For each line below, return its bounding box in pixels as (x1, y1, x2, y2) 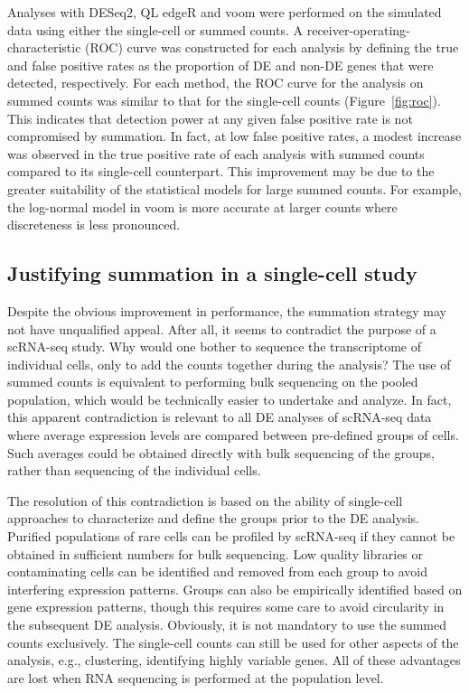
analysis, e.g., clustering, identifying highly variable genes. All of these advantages (7, 651, 461, 670)
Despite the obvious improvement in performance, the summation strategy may (7, 301, 446, 320)
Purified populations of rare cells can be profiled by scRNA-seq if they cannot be (7, 527, 455, 546)
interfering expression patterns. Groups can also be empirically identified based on (7, 579, 463, 598)
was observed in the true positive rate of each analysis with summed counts (7, 144, 425, 163)
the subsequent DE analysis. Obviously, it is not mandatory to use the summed (7, 615, 446, 634)
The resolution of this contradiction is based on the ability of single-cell (7, 491, 403, 510)
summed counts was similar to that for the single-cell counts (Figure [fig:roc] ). (7, 90, 441, 109)
